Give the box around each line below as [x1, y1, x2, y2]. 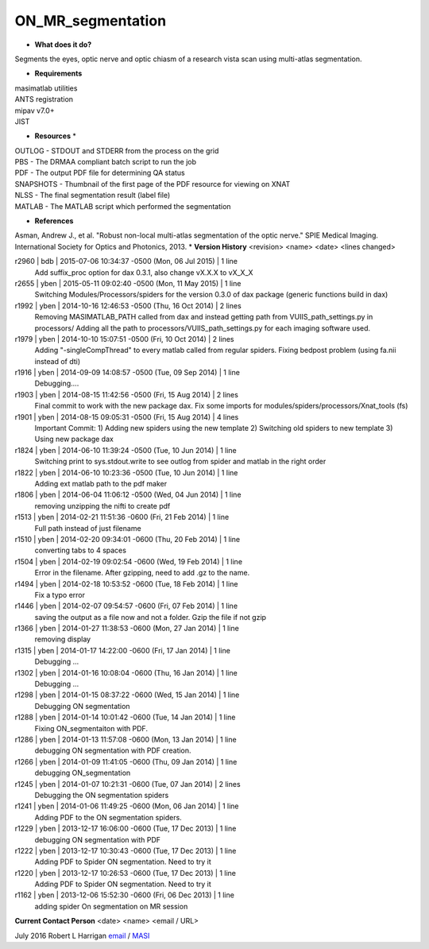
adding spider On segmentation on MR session [34, 901, 188, 911]
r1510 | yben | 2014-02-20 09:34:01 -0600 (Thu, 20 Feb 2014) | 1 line [14, 534, 241, 544]
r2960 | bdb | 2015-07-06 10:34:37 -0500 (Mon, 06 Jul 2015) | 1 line [14, 257, 238, 266]
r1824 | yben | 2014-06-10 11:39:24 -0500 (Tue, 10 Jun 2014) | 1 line [14, 445, 238, 455]
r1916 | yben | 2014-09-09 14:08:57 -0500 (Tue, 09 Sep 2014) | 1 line [14, 368, 240, 378]
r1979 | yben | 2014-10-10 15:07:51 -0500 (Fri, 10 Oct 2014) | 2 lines [14, 334, 234, 343]
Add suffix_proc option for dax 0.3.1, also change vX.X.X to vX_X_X [34, 267, 253, 277]
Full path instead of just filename [34, 523, 142, 533]
